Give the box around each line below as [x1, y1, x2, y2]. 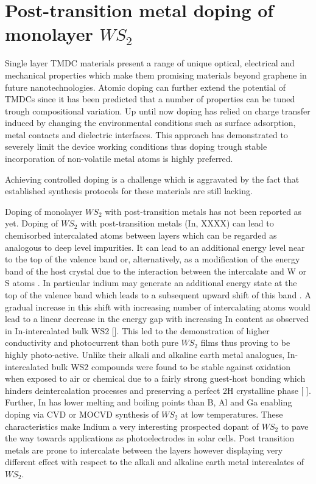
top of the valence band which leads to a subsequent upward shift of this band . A [5, 289, 311, 301]
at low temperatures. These [181, 407, 283, 420]
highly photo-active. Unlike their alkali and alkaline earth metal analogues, [5, 348, 285, 360]
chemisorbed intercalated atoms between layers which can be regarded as [5, 229, 277, 242]
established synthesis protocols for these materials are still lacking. [5, 184, 253, 197]
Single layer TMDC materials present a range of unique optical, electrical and [5, 57, 295, 69]
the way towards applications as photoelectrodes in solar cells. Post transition [5, 432, 295, 444]
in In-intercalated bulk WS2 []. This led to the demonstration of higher [5, 324, 270, 337]
